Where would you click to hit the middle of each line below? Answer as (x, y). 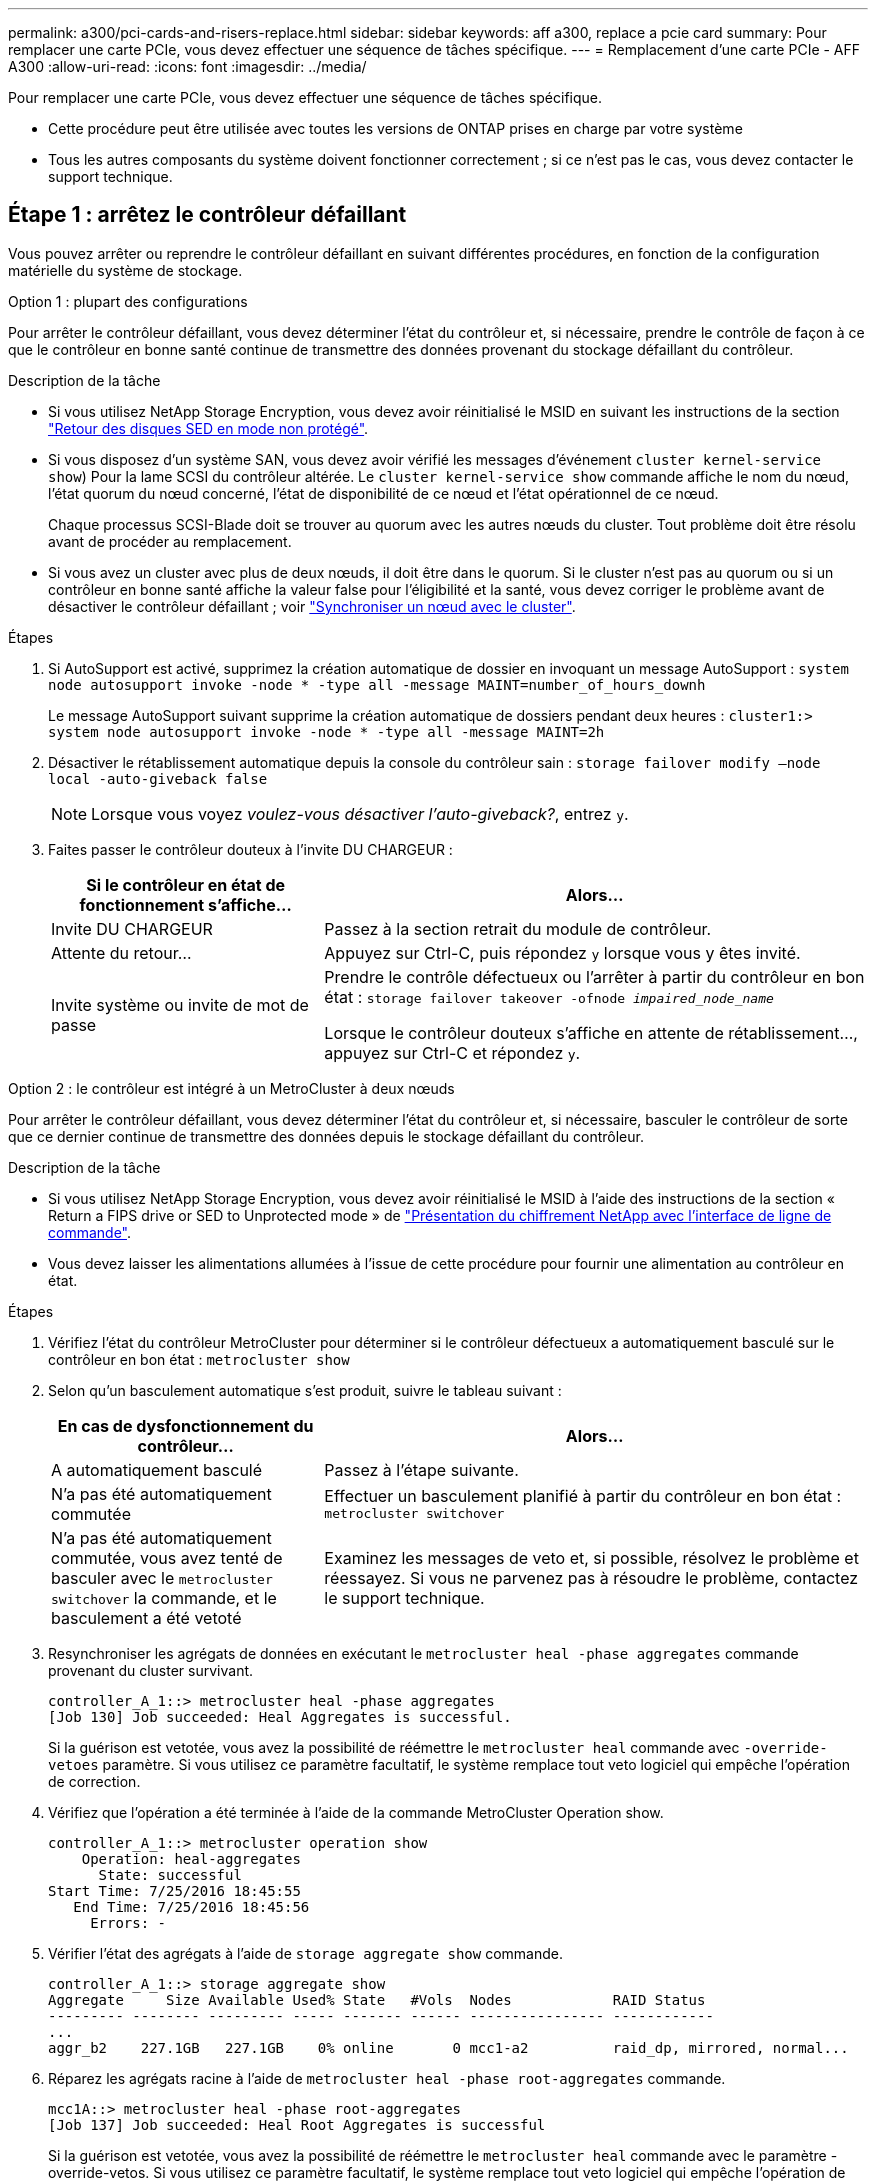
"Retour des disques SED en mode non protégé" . (208, 428)
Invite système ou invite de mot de (180, 1004)
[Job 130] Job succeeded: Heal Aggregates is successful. (280, 1716)
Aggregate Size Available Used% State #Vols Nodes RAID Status (377, 1999)
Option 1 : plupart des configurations (128, 301)
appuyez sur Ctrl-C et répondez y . (452, 1052)
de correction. (94, 1781)
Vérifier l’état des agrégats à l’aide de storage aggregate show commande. (305, 1953)
